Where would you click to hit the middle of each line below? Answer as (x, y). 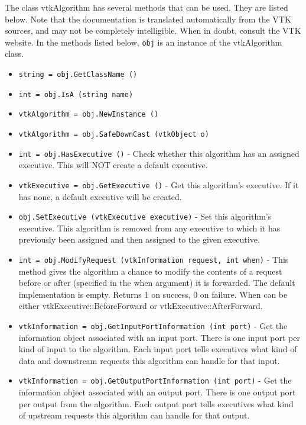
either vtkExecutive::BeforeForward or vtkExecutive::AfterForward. (141, 306)
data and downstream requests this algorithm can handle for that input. (149, 360)
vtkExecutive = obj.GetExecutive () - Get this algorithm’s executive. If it (159, 184)
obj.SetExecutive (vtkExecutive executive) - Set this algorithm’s (145, 216)
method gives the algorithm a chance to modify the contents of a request (150, 271)
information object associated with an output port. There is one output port (157, 392)
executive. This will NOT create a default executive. (113, 165)
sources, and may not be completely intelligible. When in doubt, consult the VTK (153, 30)
